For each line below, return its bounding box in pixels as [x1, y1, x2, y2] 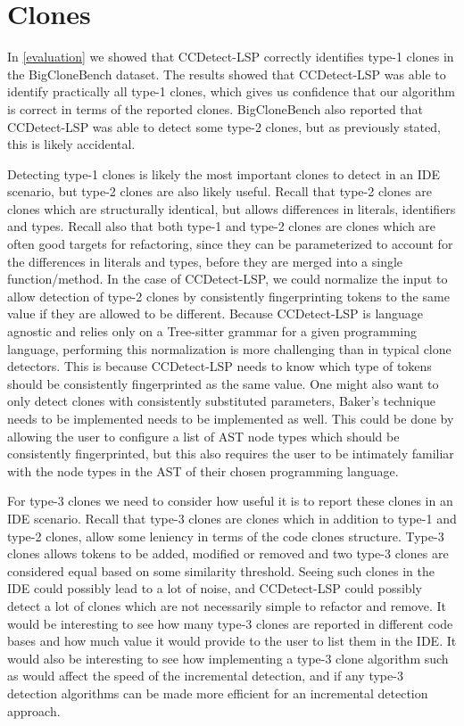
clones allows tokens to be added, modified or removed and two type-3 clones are [7, 544, 449, 563]
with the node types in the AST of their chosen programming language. [7, 461, 399, 480]
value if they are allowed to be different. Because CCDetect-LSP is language [7, 304, 424, 323]
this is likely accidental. [7, 135, 136, 153]
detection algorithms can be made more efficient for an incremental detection [7, 683, 428, 702]
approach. [7, 701, 61, 720]
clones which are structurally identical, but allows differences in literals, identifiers [7, 199, 456, 218]
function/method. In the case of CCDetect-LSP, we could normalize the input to [7, 269, 448, 288]
